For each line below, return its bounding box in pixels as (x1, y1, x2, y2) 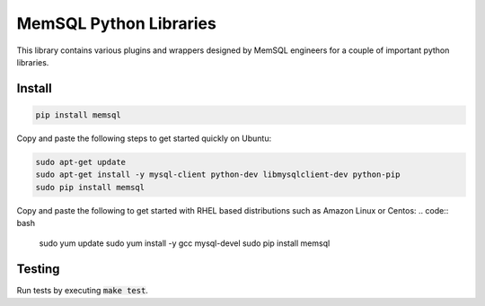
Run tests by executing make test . (16, 285, 148, 296)
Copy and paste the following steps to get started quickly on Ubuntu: (16, 133, 272, 144)
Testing (16, 261, 60, 277)
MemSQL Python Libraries (16, 13, 217, 33)
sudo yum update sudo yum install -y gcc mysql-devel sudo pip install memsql (39, 238, 331, 249)
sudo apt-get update (35, 157, 126, 167)
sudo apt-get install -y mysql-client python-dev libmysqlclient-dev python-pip (35, 170, 401, 179)
